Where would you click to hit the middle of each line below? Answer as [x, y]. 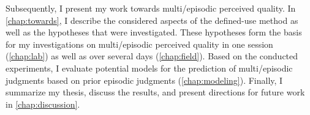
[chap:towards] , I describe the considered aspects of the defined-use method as [152, 20]
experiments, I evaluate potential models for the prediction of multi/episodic [149, 68]
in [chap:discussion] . [43, 104]
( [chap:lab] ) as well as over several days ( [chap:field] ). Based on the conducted [152, 56]
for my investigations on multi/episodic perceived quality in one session [139, 44]
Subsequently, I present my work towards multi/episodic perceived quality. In [151, 8]
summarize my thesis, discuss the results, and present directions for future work [155, 92]
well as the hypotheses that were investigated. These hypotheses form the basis [154, 32]
